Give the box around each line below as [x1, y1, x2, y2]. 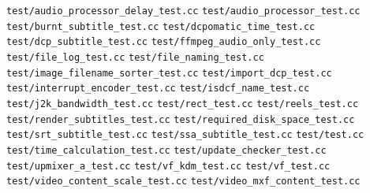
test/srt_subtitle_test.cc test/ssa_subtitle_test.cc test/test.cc [6, 129, 364, 141]
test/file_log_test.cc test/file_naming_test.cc [6, 51, 264, 63]
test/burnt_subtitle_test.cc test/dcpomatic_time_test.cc [6, 20, 316, 32]
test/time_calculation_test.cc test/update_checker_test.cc [6, 144, 327, 156]
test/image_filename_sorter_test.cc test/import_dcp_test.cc [6, 67, 332, 79]
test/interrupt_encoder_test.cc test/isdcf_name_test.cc [6, 83, 310, 95]
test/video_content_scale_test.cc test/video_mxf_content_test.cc [6, 176, 361, 187]
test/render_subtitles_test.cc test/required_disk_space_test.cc [6, 113, 355, 125]
